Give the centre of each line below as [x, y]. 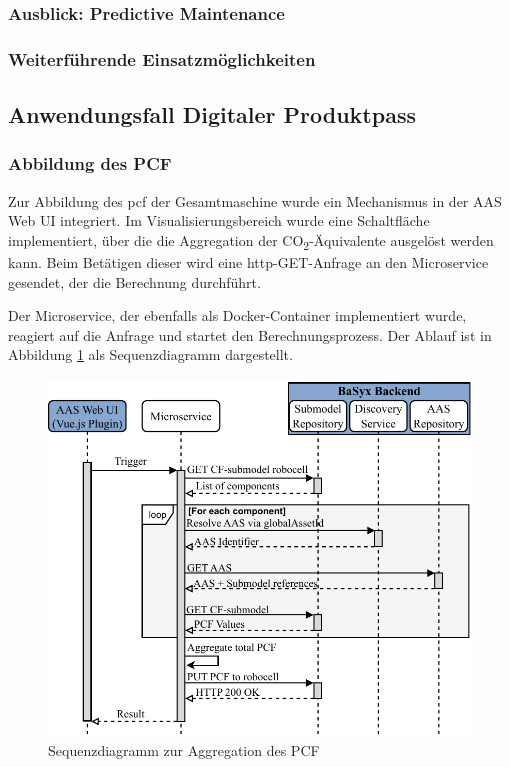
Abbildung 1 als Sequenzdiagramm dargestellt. [150, 354]
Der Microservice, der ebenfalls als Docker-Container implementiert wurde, [237, 315]
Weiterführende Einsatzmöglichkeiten [162, 58]
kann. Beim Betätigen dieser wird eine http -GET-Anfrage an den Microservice [248, 262]
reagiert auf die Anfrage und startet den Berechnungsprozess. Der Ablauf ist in [250, 334]
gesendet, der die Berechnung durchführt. [134, 281]
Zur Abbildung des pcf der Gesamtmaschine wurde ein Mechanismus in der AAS [255, 200]
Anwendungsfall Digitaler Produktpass [212, 114]
